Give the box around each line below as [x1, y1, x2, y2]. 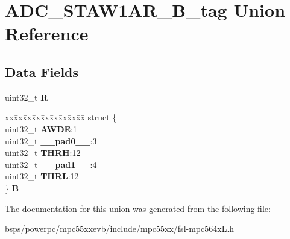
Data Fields [5, 62, 79, 81]
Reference [5, 21, 89, 46]
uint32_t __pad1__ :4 [5, 158, 97, 170]
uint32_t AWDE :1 [5, 122, 77, 135]
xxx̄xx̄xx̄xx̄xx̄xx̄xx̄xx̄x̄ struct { [5, 111, 117, 123]
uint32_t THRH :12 [5, 146, 81, 159]
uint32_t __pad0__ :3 [5, 134, 97, 147]
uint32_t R [5, 90, 48, 103]
